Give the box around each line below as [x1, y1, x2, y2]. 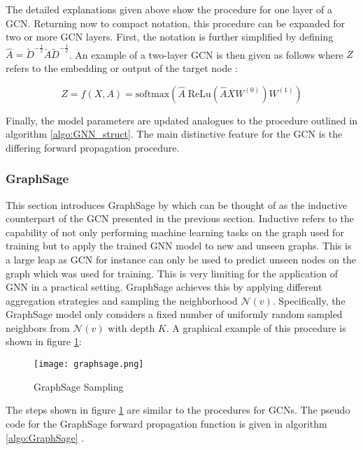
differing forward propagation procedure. [6, 140, 180, 154]
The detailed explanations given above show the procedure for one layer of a [6, 2, 332, 16]
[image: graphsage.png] [34, 359, 144, 370]
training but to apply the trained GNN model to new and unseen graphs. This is [6, 238, 352, 253]
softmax [135, 89, 170, 99]
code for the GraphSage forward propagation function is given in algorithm [6, 416, 327, 430]
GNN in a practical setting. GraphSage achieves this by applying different [6, 280, 322, 294]
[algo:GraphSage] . [6, 430, 85, 444]
